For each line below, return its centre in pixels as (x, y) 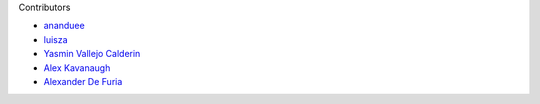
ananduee (64, 26)
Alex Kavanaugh (77, 67)
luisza (56, 39)
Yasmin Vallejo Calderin (92, 54)
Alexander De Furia (83, 81)
